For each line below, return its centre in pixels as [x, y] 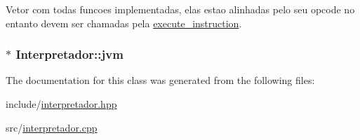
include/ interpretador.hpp [61, 104]
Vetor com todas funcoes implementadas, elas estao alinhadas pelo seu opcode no [180, 9]
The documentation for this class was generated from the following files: [160, 80]
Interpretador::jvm [69, 54]
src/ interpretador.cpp [52, 127]
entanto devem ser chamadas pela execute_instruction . [124, 23]
